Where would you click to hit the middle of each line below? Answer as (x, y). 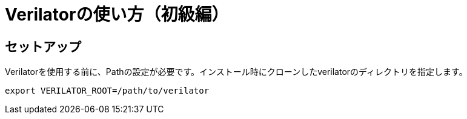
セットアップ (43, 47)
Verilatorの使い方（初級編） (117, 14)
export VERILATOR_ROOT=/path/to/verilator (107, 91)
